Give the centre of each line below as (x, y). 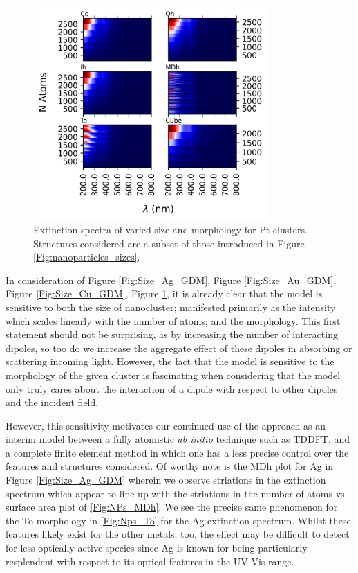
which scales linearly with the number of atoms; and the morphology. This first (173, 320)
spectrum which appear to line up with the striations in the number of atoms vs (175, 493)
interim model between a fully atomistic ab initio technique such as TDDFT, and (178, 439)
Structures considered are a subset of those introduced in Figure (169, 243)
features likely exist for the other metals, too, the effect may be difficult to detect (178, 534)
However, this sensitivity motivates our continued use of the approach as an (166, 425)
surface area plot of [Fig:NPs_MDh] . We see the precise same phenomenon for (172, 507)
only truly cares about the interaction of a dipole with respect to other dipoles (172, 388)
